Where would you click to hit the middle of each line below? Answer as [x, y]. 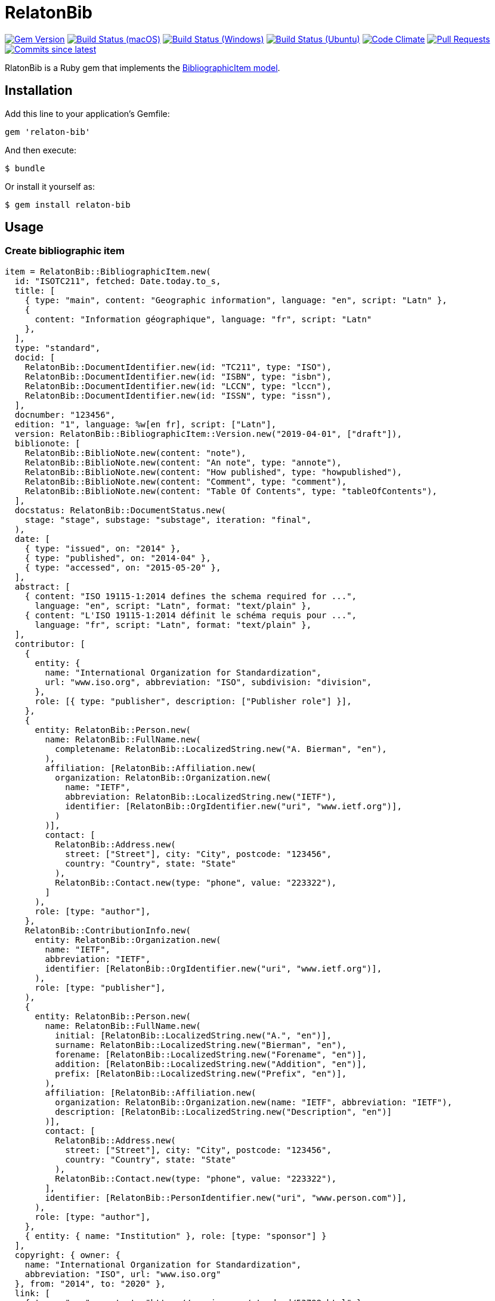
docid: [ [35, 357]
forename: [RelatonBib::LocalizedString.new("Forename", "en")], [211, 1054]
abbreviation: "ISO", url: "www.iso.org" [123, 1274]
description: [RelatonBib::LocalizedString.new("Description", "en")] [224, 1112]
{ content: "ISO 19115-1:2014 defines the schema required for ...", [191, 596]
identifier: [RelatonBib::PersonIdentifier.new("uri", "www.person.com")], [226, 1197]
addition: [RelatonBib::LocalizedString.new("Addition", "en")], [211, 1064]
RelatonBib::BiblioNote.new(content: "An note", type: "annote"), [183, 462]
